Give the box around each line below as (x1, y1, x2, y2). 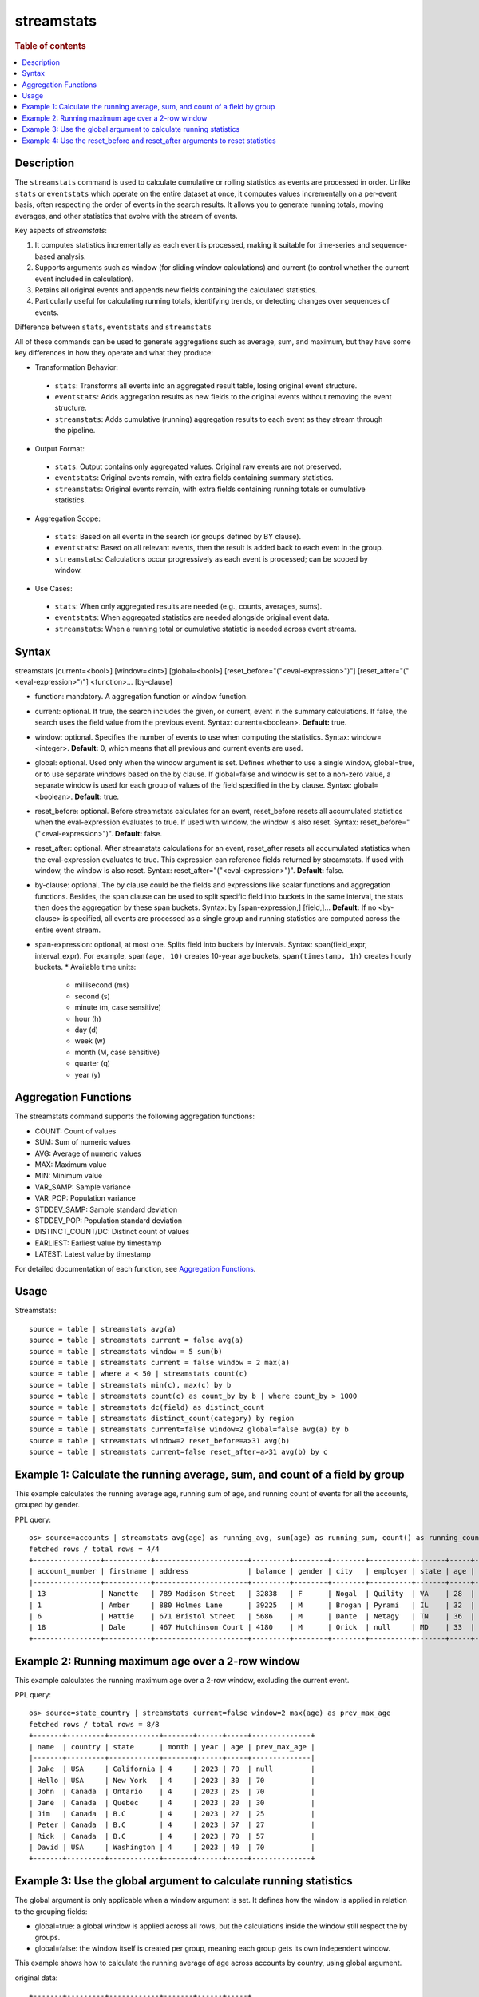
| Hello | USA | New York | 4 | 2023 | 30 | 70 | (29, 1776, 315, 1785)
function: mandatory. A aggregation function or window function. (34, 692, 249, 701)
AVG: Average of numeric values (34, 1149, 141, 1158)
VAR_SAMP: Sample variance (34, 1182, 131, 1192)
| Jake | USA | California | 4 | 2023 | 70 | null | (29, 1765, 315, 1773)
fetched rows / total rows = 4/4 (29, 1544, 160, 1554)
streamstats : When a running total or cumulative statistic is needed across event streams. (54, 624, 357, 633)
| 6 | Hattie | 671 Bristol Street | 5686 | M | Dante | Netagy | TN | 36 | (29, 1611, 475, 1621)
